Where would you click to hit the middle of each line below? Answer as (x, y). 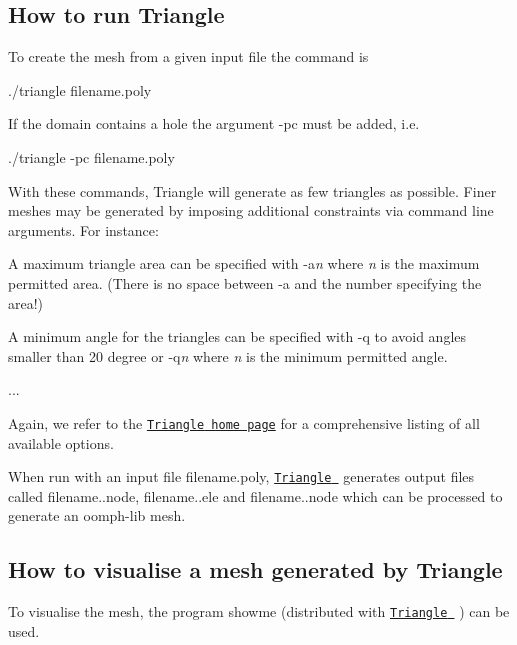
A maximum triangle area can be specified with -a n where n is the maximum (244, 263)
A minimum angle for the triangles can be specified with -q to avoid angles (237, 336)
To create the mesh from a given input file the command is (188, 56)
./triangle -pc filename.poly (91, 156)
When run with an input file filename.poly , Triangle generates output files (241, 476)
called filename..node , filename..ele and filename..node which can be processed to (255, 495)
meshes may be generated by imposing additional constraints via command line (251, 210)
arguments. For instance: (83, 229)
